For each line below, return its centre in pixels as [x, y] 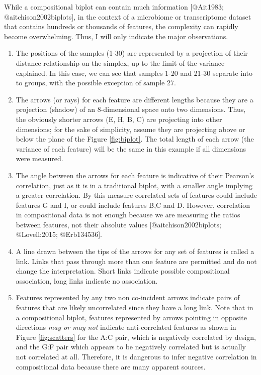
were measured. [39, 158]
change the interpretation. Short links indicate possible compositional [123, 271]
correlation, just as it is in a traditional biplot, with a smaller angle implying [134, 185]
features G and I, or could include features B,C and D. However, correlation [133, 205]
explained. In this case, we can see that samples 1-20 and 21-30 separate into [134, 73]
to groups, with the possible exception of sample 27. [96, 83]
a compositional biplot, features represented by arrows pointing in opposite [131, 317]
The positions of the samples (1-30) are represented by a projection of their [132, 53]
